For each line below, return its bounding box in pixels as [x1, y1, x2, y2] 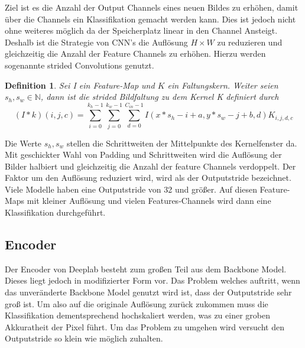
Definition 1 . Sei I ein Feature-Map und [5, 79, 155, 91]
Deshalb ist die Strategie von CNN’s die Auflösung [5, 35, 188, 48]
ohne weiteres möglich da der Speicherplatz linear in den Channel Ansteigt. [5, 24, 278, 37]
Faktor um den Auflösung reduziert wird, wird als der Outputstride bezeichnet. [5, 171, 291, 184]
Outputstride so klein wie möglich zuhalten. [5, 332, 163, 344]
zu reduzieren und [217, 35, 283, 48]
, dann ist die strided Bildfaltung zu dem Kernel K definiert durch [40, 90, 279, 103]
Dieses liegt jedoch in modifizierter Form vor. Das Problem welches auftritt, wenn [5, 274, 300, 287]
